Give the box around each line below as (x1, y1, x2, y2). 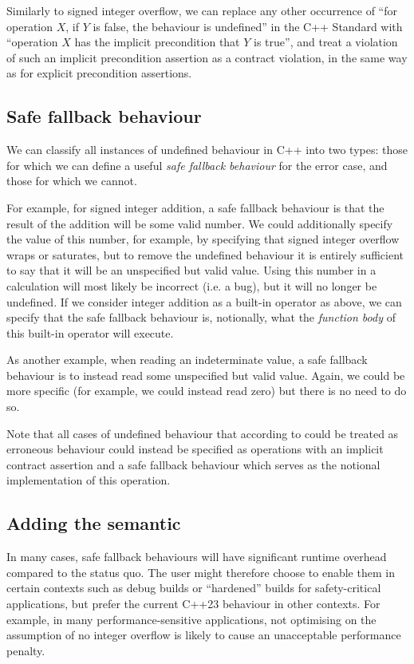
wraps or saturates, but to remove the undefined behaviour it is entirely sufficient (6, 246, 404, 263)
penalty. (6, 642, 45, 658)
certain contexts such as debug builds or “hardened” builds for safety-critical (6, 579, 381, 596)
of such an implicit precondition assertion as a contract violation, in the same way (6, 49, 408, 65)
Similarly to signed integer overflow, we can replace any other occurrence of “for (6, 2, 397, 18)
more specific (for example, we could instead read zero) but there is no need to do (6, 382, 407, 399)
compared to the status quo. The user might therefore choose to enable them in (6, 563, 395, 580)
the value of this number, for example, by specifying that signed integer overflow (6, 231, 400, 247)
